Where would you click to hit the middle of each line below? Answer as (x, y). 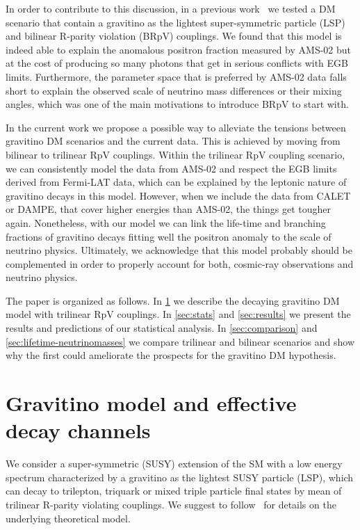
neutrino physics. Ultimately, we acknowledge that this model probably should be (179, 250)
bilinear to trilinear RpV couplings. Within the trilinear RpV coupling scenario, (175, 154)
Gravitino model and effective (151, 403)
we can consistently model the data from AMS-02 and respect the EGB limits (171, 168)
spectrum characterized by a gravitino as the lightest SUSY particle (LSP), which (180, 477)
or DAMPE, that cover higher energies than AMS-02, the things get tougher (169, 209)
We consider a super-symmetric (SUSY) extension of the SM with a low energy (174, 464)
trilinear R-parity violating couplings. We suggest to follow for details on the (171, 504)
